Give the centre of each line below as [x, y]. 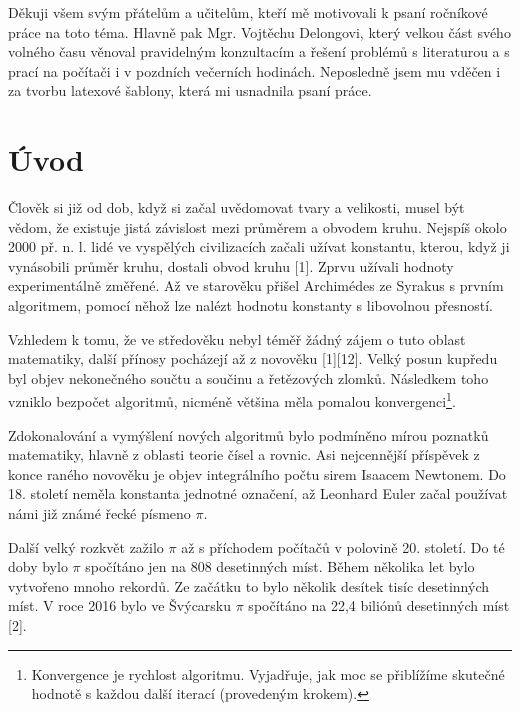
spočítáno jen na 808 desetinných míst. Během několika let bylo [280, 566]
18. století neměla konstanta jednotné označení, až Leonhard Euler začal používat [258, 493]
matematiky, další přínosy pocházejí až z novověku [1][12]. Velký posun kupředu [253, 358]
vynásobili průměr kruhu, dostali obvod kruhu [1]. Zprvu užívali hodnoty [231, 265]
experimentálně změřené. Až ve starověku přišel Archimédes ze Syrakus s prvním [256, 285]
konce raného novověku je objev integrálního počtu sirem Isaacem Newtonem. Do [257, 473]
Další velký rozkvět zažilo [86, 546]
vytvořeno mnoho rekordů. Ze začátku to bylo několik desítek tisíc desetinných [249, 585]
